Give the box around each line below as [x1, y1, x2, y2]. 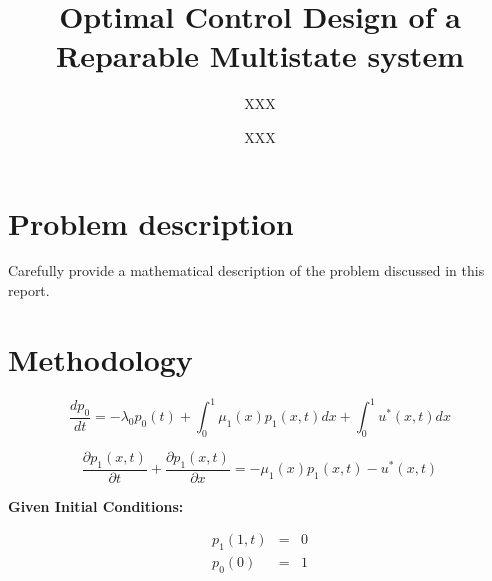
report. [8, 280, 50, 301]
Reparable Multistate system [56, 35, 464, 76]
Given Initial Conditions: [8, 495, 184, 516]
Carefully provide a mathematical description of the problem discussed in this [8, 260, 485, 281]
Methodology [8, 338, 193, 379]
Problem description [8, 202, 294, 243]
